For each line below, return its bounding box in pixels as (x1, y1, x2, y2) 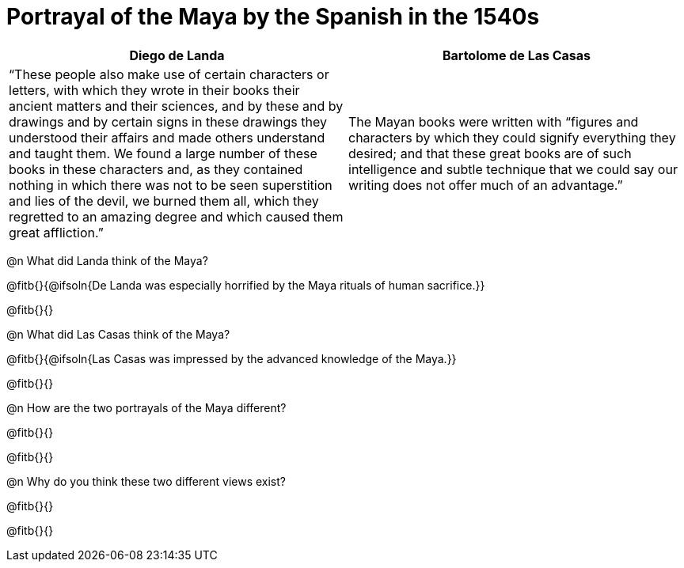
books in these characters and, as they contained (9, 161, 303, 177)
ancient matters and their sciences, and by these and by (9, 97, 344, 114)
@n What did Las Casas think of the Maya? (6, 327, 230, 341)
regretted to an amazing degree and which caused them (9, 208, 344, 225)
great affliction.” (9, 224, 104, 240)
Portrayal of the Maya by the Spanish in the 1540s (6, 3, 540, 30)
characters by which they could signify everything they (348, 129, 676, 146)
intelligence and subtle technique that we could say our (348, 161, 678, 177)
